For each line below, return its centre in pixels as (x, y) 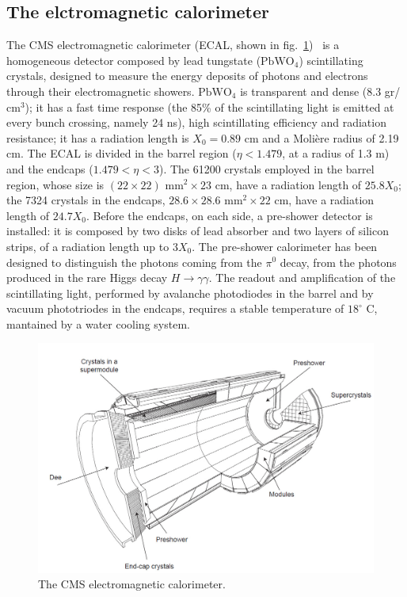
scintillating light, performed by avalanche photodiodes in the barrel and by (190, 293)
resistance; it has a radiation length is (98, 137)
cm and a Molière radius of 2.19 (321, 137)
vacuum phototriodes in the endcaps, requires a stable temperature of (175, 308)
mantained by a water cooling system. (98, 323)
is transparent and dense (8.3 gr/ (320, 91)
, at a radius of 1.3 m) (336, 153)
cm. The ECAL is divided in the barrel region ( (122, 153)
